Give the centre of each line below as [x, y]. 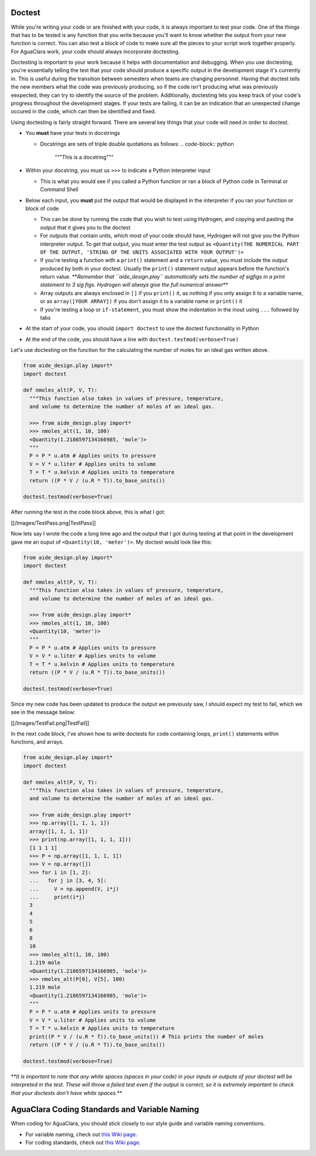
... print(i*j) [57, 897]
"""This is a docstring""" [84, 157]
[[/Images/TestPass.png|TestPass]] [53, 523]
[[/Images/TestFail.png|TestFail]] [50, 723]
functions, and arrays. [37, 742]
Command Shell [59, 189]
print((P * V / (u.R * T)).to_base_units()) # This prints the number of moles [147, 1036]
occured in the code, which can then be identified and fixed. [83, 111]
